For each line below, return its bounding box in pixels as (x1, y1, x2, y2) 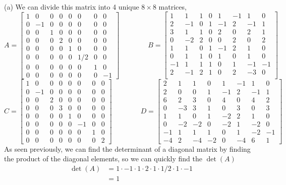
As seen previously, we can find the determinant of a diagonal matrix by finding (4, 143, 251, 154)
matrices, (158, 1, 187, 12)
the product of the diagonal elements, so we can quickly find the (4, 153, 202, 164)
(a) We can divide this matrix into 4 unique (4, 1, 139, 12)
